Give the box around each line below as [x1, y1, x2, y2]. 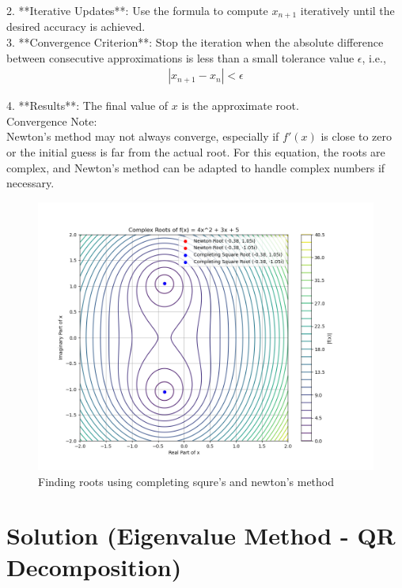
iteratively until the [300, 2, 395, 18]
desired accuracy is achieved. [6, 18, 146, 35]
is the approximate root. [181, 97, 299, 114]
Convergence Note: [6, 112, 97, 129]
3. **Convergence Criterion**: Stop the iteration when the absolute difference [6, 34, 384, 51]
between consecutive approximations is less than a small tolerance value [6, 49, 355, 66]
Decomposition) [6, 550, 182, 582]
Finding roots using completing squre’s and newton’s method [38, 473, 335, 489]
